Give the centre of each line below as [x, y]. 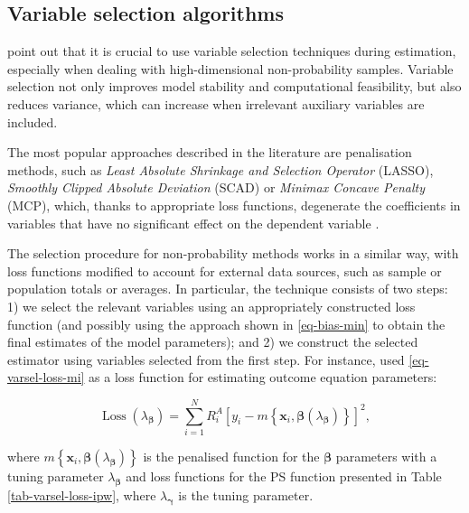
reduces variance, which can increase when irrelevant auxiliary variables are [216, 103]
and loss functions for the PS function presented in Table [284, 476]
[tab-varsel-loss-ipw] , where [82, 494]
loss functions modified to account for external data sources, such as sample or [225, 270]
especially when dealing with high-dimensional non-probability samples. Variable [230, 68]
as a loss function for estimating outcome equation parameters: [263, 377]
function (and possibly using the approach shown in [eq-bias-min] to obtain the [226, 324]
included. [33, 121]
